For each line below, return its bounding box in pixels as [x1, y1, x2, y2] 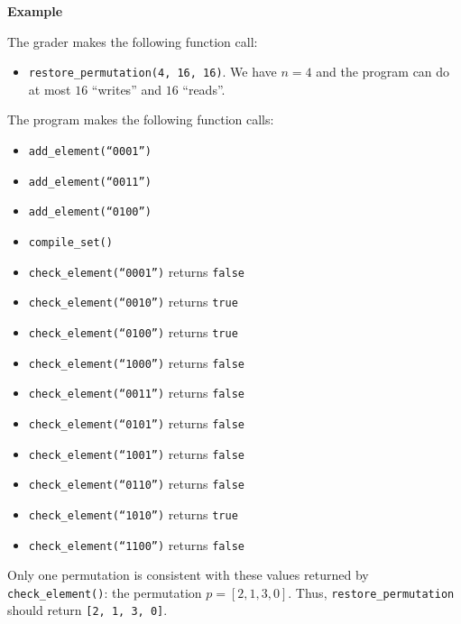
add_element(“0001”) [28, 145, 152, 159]
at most [28, 79, 71, 98]
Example [7, 2, 63, 20]
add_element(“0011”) [28, 175, 152, 188]
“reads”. [182, 79, 226, 98]
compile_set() [28, 236, 113, 249]
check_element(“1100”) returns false [28, 535, 244, 554]
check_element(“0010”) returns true [28, 292, 238, 311]
